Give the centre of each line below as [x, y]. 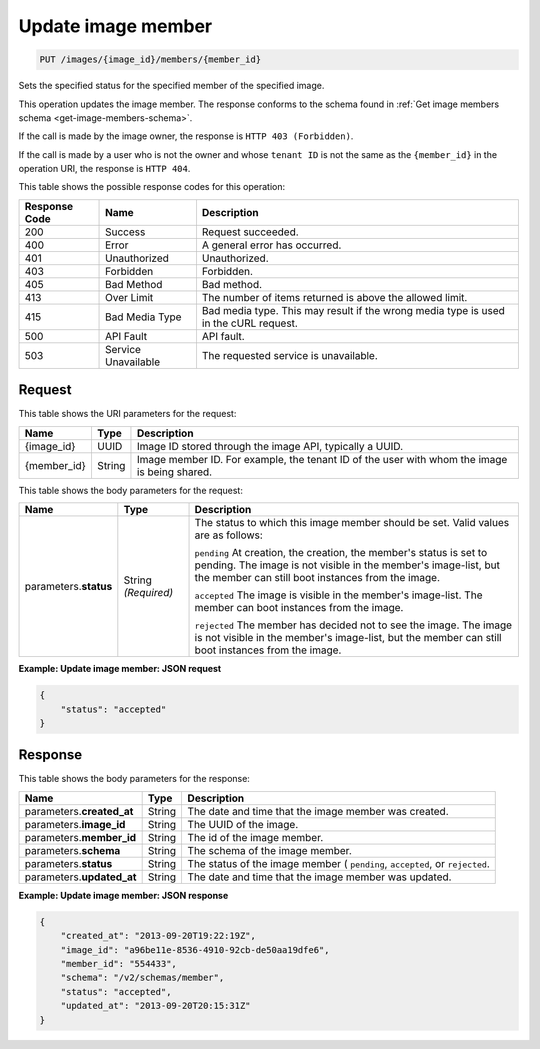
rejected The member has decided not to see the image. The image [353, 625]
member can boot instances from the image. [299, 608]
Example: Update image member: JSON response [123, 895]
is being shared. [174, 472]
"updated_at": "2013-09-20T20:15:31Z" [155, 1006]
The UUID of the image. [243, 824]
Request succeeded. [250, 232]
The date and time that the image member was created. [318, 811]
